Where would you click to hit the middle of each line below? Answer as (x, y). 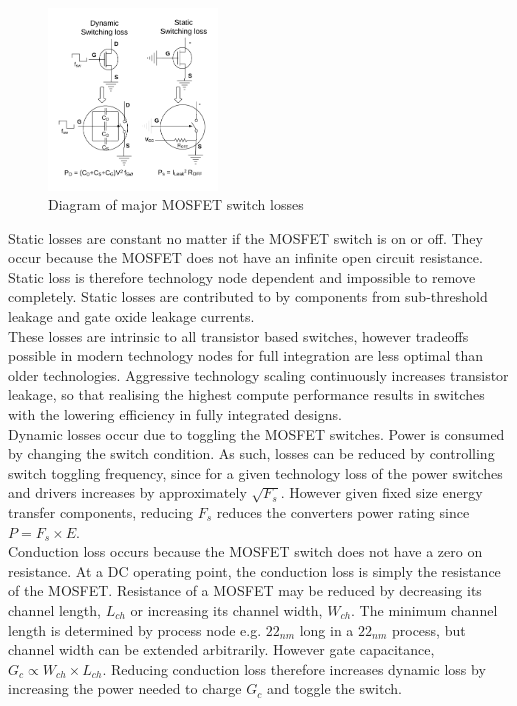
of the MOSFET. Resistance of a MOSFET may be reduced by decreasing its (245, 590)
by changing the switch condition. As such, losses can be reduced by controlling (251, 453)
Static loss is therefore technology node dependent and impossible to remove (242, 276)
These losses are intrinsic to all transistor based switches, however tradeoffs (238, 335)
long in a (326, 629)
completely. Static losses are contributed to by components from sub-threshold (248, 296)
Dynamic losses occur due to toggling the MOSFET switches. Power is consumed (256, 433)
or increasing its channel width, (226, 609)
